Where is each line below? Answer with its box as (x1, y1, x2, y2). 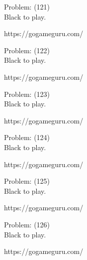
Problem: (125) (4, 176, 50, 186)
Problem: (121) (4, 2, 50, 12)
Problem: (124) (4, 132, 50, 143)
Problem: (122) (4, 45, 50, 55)
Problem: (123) (4, 88, 50, 99)
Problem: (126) (4, 219, 50, 229)
